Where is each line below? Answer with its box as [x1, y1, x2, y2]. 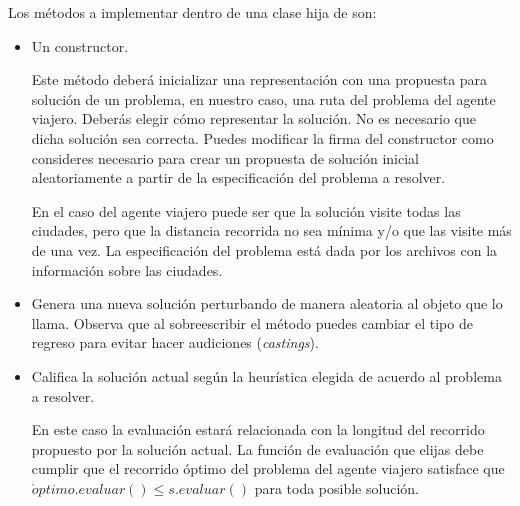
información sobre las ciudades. [31, 259, 223, 280]
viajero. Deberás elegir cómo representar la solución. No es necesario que [31, 108, 476, 129]
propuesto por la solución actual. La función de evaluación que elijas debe [31, 438, 484, 459]
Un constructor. [31, 35, 129, 56]
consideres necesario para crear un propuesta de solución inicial [31, 147, 419, 168]
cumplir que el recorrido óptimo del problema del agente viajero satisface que [31, 458, 505, 479]
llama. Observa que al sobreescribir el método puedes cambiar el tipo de [31, 312, 473, 333]
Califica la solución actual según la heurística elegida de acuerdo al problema [31, 365, 502, 386]
